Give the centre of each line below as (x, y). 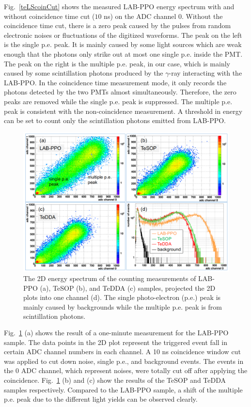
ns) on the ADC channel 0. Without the (163, 16)
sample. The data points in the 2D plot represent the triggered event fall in (116, 342)
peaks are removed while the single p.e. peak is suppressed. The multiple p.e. (118, 101)
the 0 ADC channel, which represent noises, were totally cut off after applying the (126, 370)
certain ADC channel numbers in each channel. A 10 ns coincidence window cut (122, 352)
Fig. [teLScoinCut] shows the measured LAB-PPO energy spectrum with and (119, 6)
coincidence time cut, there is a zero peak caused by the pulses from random (118, 25)
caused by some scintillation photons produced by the (84, 73)
